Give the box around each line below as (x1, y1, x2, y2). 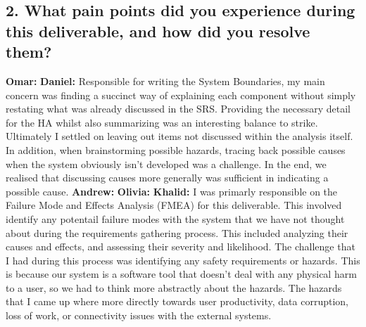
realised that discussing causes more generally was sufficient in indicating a (6, 170, 329, 185)
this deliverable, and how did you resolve (6, 20, 310, 41)
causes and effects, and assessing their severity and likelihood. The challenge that (6, 239, 355, 254)
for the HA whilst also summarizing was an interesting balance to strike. (6, 115, 318, 129)
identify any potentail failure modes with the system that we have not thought (6, 211, 345, 226)
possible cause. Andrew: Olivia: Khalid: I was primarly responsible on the (6, 184, 338, 198)
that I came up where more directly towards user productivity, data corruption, (6, 294, 348, 309)
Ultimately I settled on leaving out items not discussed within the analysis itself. (6, 129, 353, 143)
